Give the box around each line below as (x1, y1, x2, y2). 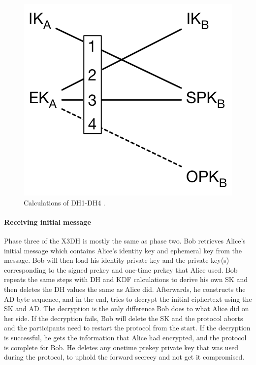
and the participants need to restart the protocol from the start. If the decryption (4, 323, 251, 333)
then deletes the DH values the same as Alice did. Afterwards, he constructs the (4, 284, 246, 294)
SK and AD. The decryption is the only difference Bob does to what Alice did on (4, 303, 249, 314)
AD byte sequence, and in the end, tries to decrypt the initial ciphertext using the (4, 293, 252, 304)
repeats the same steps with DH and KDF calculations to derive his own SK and (4, 274, 248, 284)
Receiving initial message (4, 216, 91, 227)
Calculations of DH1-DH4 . (24, 197, 105, 207)
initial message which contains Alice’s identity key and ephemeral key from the (4, 245, 242, 255)
